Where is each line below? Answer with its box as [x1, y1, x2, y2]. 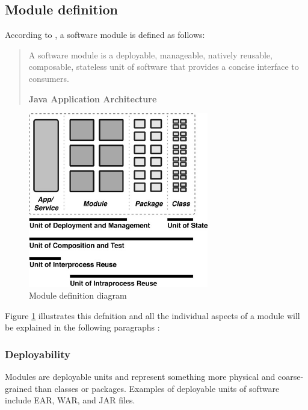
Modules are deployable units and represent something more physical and [5, 370, 276, 383]
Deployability [5, 346, 70, 361]
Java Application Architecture [28, 92, 157, 105]
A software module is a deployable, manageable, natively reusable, [28, 48, 273, 61]
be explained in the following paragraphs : [5, 321, 160, 334]
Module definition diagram [29, 289, 127, 302]
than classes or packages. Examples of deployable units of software [34, 382, 280, 394]
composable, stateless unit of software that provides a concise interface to [28, 60, 299, 73]
